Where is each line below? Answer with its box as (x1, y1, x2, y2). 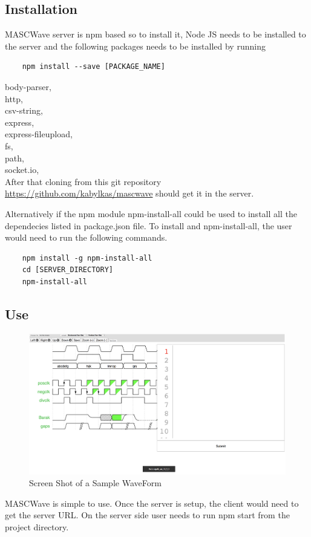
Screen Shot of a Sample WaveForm (29, 477, 162, 489)
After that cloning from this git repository (5, 175, 162, 187)
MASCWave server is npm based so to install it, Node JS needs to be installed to (5, 28, 306, 41)
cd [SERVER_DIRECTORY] (22, 265, 113, 275)
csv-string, (5, 104, 43, 117)
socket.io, (5, 163, 39, 176)
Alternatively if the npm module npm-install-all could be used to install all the (5, 207, 297, 220)
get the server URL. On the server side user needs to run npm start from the (5, 509, 290, 521)
